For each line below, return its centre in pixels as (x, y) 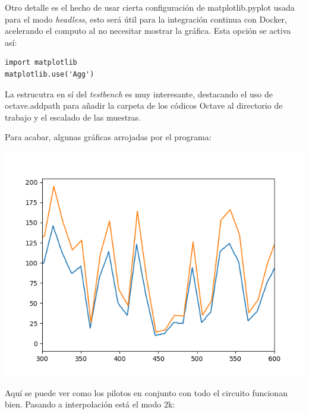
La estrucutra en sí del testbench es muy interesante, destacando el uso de (139, 94)
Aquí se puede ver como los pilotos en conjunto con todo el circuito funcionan (146, 392)
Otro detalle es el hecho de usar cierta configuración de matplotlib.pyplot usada (150, 7)
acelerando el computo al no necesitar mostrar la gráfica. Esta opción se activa (148, 31)
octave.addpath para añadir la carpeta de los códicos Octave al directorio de (144, 105)
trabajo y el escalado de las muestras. (73, 117)
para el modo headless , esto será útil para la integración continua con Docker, (146, 19)
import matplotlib (41, 63)
